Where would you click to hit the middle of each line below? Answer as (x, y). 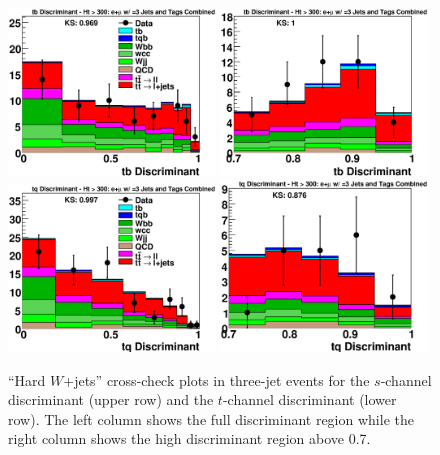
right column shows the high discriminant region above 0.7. (189, 438)
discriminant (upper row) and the (111, 399)
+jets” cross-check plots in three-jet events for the (216, 379)
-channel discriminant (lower (309, 399)
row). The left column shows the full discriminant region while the (211, 418)
